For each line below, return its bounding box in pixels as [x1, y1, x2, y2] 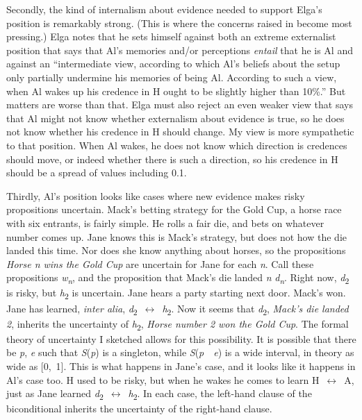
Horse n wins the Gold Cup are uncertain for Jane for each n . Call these [6, 256, 314, 271]
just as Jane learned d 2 [6, 386, 104, 402]
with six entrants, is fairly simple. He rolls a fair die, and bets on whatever [6, 215, 324, 230]
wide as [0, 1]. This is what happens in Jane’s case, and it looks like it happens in [6, 358, 356, 373]
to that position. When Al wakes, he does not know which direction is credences [6, 137, 347, 152]
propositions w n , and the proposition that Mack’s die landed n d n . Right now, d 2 [6, 270, 349, 287]
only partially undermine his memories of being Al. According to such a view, [6, 69, 337, 84]
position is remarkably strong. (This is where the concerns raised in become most [6, 15, 352, 30]
